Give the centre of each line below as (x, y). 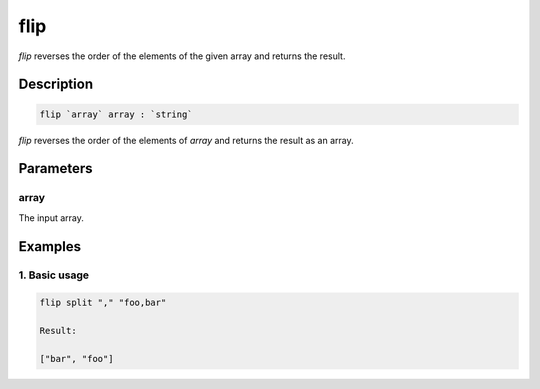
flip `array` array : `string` (116, 114)
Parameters (55, 168)
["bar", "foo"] (76, 358)
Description (56, 84)
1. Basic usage (54, 275)
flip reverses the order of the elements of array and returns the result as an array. (186, 140)
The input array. (51, 217)
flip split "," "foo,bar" (103, 303)
